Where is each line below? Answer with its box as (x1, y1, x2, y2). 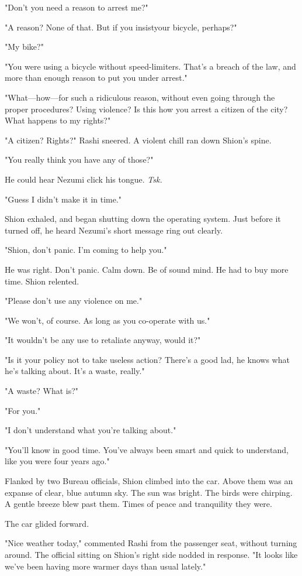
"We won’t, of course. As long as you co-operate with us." (5, 314, 210, 326)
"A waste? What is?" (5, 385, 79, 397)
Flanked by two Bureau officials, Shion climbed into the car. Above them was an (5, 475, 293, 487)
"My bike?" (5, 40, 44, 53)
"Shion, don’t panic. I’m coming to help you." (5, 244, 167, 256)
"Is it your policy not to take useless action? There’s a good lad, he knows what (5, 353, 290, 365)
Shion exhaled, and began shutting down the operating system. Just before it (5, 212, 281, 225)
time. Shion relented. (5, 275, 79, 287)
